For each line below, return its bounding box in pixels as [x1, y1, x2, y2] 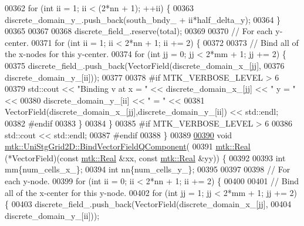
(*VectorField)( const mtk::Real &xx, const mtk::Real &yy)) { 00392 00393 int [5, 151, 286, 164]
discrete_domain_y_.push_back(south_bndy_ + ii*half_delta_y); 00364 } [5, 13, 281, 25]
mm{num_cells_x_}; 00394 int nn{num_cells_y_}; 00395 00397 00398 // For [5, 163, 291, 175]
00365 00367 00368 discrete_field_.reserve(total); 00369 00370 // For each [5, 25, 273, 37]
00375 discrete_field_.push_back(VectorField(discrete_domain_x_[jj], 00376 [5, 59, 285, 71]
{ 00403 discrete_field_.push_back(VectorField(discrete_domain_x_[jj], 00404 [5, 198, 292, 210]
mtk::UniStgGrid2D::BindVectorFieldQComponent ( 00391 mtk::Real [5, 140, 251, 152]
